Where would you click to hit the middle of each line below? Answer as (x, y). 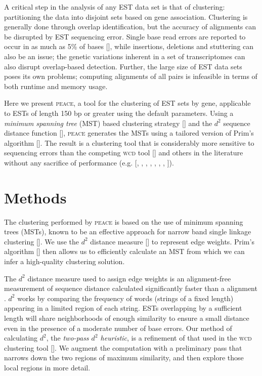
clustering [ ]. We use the (41, 241)
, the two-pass (68, 338)
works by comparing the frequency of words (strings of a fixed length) (125, 298)
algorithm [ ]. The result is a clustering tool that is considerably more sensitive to (129, 142)
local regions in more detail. (47, 367)
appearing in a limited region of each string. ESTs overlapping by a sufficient (123, 308)
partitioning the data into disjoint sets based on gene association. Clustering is (126, 16)
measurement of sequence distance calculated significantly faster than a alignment (131, 288)
